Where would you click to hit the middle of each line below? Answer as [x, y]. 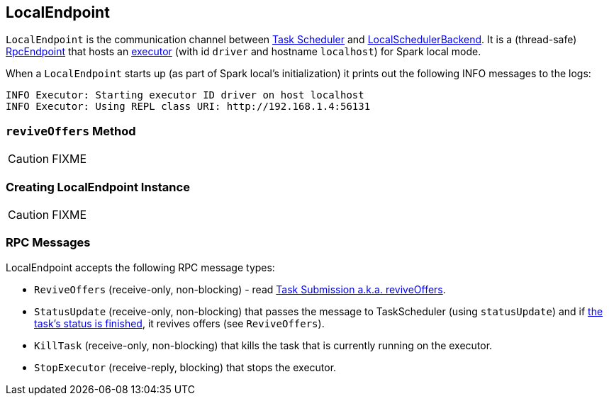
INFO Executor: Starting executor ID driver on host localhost [185, 95]
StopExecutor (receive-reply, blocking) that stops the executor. [185, 367]
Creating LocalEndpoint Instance [98, 187]
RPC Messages [48, 243]
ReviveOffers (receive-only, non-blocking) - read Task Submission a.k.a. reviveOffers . [240, 289]
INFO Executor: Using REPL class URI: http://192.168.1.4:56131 [188, 107]
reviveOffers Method [71, 131]
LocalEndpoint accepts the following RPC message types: [140, 267]
